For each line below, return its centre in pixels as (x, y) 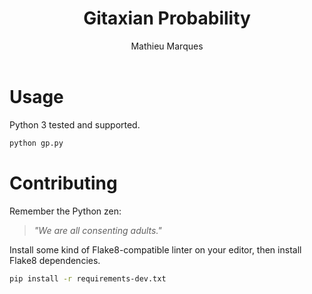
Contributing (63, 183)
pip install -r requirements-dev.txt (88, 278)
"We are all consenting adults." (97, 230)
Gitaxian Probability (167, 18)
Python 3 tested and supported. (75, 124)
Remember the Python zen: (65, 211)
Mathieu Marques (167, 46)
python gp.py (36, 143)
